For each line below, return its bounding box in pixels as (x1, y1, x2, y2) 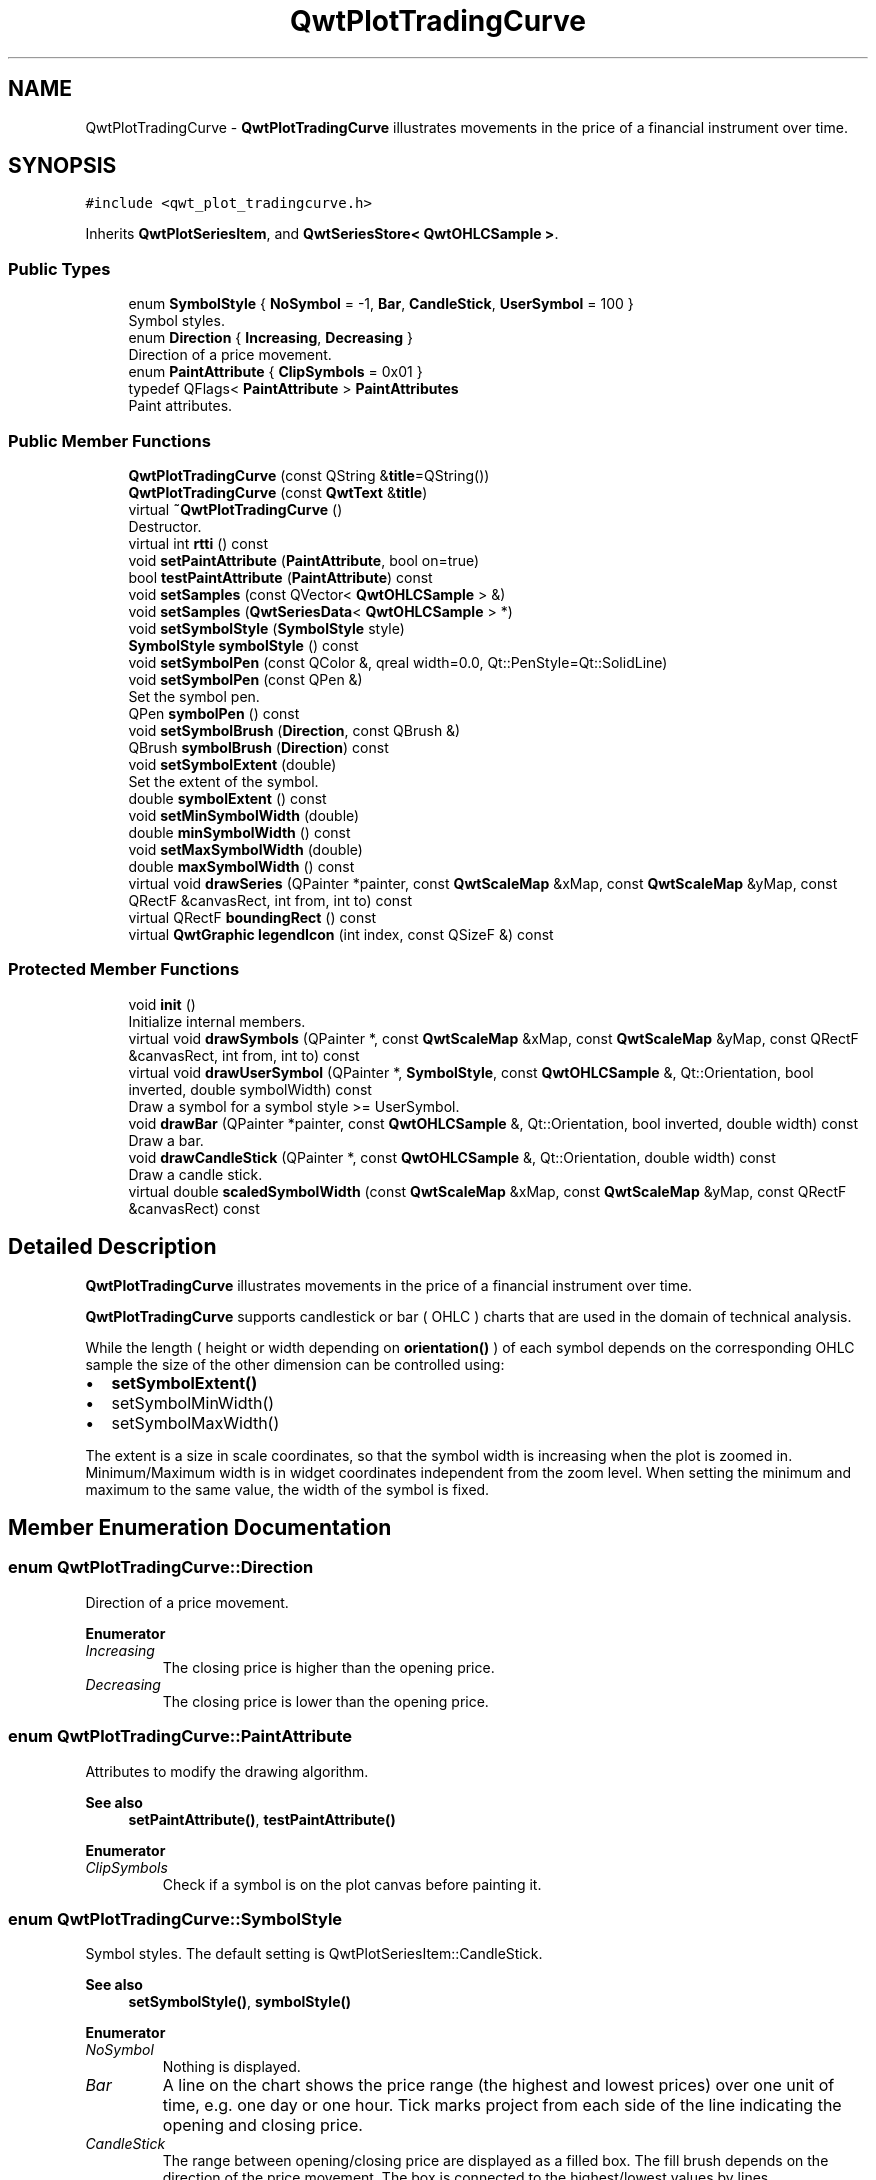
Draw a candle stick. (128, 1165, 263, 1183)
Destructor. (128, 517, 202, 535)
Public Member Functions (8, 430, 211, 451)
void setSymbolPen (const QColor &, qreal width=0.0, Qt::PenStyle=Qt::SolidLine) (128, 653, 668, 671)
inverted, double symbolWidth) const (128, 1080, 372, 1098)
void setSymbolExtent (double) (128, 755, 337, 773)
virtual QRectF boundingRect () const (128, 908, 377, 926)
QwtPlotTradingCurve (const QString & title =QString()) (128, 466, 490, 484)
